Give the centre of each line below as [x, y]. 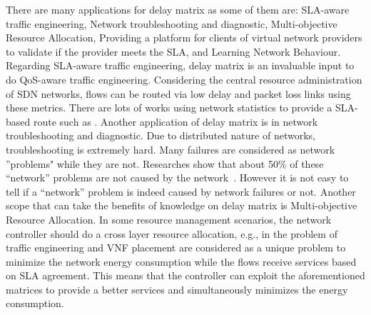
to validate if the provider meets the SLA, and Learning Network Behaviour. [173, 51]
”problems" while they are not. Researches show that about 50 [142, 163]
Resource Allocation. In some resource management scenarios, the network [169, 219]
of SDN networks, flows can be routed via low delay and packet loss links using [178, 93]
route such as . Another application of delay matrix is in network [176, 121]
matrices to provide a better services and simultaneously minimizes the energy [177, 289]
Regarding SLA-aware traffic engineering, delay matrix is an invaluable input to [180, 65]
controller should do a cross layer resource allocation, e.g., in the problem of [172, 233]
